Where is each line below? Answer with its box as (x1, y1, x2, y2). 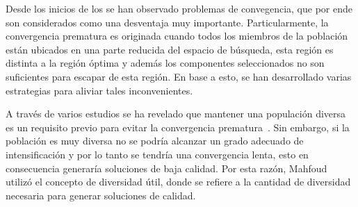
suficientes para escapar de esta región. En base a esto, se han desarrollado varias (6, 69, 352, 83)
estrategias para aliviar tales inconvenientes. (6, 83, 193, 97)
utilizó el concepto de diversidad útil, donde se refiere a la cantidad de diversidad (6, 174, 351, 189)
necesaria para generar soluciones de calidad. (6, 188, 196, 202)
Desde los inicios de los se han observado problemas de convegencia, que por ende (6, 1, 352, 15)
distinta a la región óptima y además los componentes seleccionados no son (6, 56, 325, 70)
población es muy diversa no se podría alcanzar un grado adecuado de (6, 133, 304, 148)
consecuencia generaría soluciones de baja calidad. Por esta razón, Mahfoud (6, 160, 327, 175)
